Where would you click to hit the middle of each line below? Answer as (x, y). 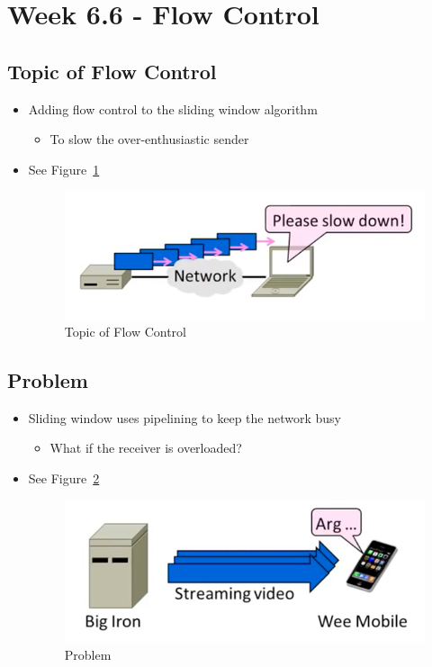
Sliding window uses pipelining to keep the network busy (184, 417)
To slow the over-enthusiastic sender (149, 139)
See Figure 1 (64, 169)
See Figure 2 (64, 478)
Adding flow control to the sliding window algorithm (173, 108)
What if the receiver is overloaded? (146, 448)
